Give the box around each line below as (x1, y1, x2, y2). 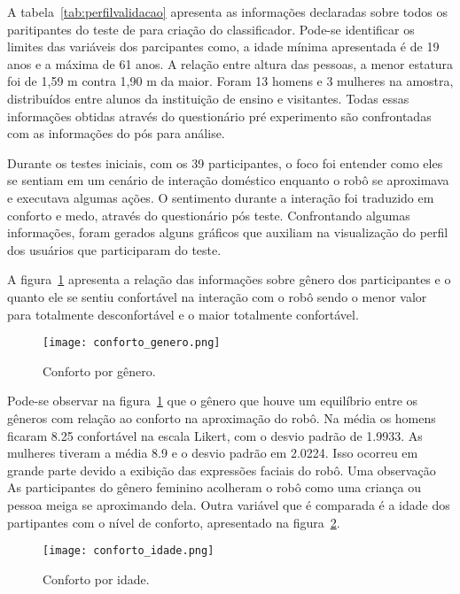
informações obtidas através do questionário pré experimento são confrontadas (7, 106, 432, 125)
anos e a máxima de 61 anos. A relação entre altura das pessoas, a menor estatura (7, 54, 454, 73)
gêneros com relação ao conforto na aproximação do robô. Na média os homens (7, 408, 436, 427)
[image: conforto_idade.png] (43, 544, 214, 558)
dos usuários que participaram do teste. (7, 240, 222, 258)
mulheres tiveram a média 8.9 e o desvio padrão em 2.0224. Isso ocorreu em (7, 444, 418, 462)
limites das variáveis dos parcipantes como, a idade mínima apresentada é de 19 (7, 37, 440, 56)
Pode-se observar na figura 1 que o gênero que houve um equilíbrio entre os (7, 391, 418, 410)
